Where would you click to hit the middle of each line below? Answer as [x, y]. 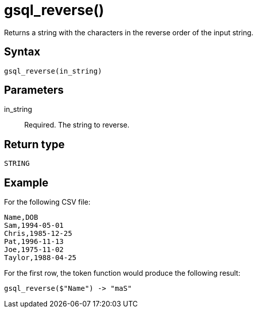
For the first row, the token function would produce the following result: [122, 273]
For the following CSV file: [47, 202]
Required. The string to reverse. [77, 125]
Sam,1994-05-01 [34, 226]
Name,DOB [21, 217]
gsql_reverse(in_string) [53, 71]
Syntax [22, 52]
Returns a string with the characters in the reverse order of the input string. [129, 32]
